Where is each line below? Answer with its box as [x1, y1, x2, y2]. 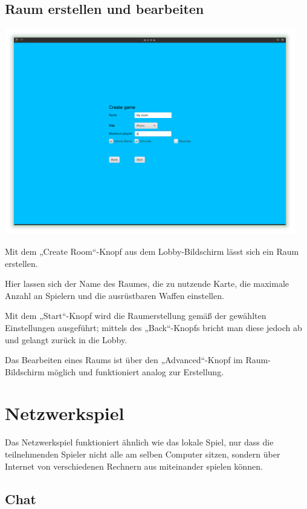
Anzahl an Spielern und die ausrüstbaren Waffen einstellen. [5, 289, 224, 301]
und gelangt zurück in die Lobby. [5, 333, 128, 346]
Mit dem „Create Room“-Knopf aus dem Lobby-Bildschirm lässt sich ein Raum [5, 245, 299, 257]
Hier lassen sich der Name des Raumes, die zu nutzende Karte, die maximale [5, 277, 289, 290]
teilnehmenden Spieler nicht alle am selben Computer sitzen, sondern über [5, 448, 280, 461]
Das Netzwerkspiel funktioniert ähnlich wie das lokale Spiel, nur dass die [5, 436, 274, 448]
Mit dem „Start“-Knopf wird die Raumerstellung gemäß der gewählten [5, 309, 267, 322]
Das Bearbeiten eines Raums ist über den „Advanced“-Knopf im [5, 353, 243, 366]
